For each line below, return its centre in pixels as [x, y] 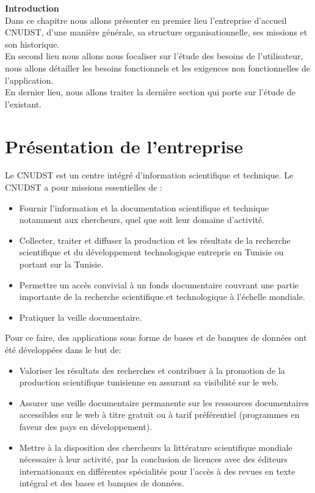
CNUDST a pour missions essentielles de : [84, 187]
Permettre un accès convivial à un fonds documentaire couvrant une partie [159, 284]
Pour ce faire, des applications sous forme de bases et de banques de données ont [156, 338]
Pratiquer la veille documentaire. [81, 317]
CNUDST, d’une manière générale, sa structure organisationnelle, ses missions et [156, 32]
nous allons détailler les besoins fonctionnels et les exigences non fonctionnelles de [158, 68]
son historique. [32, 44]
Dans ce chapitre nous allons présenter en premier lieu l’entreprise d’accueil [146, 20]
